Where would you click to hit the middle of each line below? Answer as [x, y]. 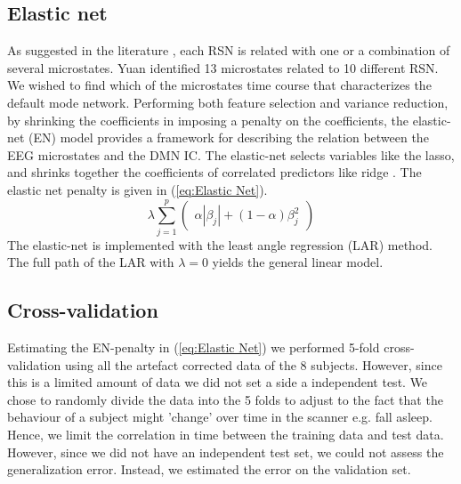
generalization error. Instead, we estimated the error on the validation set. [209, 469]
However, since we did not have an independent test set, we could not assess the [226, 452]
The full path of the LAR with [91, 262]
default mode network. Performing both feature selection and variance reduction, [228, 102]
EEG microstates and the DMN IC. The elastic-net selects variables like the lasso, [231, 154]
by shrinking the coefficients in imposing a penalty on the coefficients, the [208, 120]
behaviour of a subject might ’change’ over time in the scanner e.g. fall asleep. [220, 417]
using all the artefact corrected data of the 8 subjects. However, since [253, 364]
